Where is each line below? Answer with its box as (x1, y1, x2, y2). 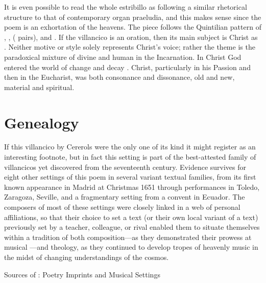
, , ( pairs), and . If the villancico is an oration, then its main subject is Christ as (4, 31, 258, 42)
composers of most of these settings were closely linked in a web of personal (4, 202, 240, 212)
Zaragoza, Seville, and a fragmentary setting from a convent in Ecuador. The (4, 191, 245, 202)
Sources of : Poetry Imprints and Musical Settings (4, 269, 160, 279)
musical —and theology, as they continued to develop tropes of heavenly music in (4, 242, 258, 252)
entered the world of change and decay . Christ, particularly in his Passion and (4, 61, 251, 72)
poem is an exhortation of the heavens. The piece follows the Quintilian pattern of (4, 21, 261, 32)
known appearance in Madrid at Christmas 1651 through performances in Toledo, (4, 181, 260, 192)
